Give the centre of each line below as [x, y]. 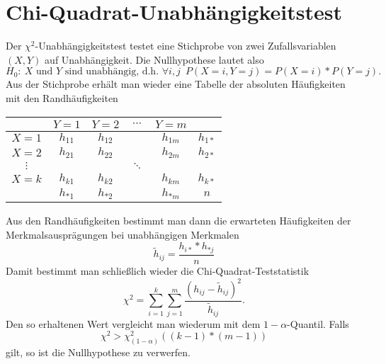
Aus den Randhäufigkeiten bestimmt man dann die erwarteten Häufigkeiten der [178, 221]
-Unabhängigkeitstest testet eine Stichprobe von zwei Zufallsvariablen [186, 46]
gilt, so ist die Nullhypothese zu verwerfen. [98, 352]
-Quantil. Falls [318, 323]
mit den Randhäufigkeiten [62, 97]
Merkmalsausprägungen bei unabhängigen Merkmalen [123, 234]
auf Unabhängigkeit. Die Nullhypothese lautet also [154, 59]
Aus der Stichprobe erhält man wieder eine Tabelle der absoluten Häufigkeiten [176, 84]
